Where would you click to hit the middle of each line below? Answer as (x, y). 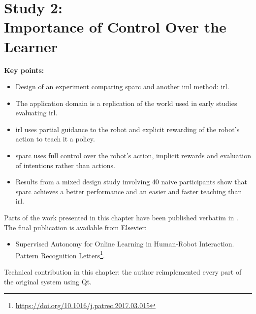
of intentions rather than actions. (65, 165)
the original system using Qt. (48, 281)
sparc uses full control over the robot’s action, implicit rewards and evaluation (133, 156)
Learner (31, 46)
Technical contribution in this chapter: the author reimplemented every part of (123, 272)
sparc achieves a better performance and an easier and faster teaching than (129, 191)
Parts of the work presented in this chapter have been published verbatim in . (121, 218)
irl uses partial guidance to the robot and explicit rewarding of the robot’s (128, 129)
